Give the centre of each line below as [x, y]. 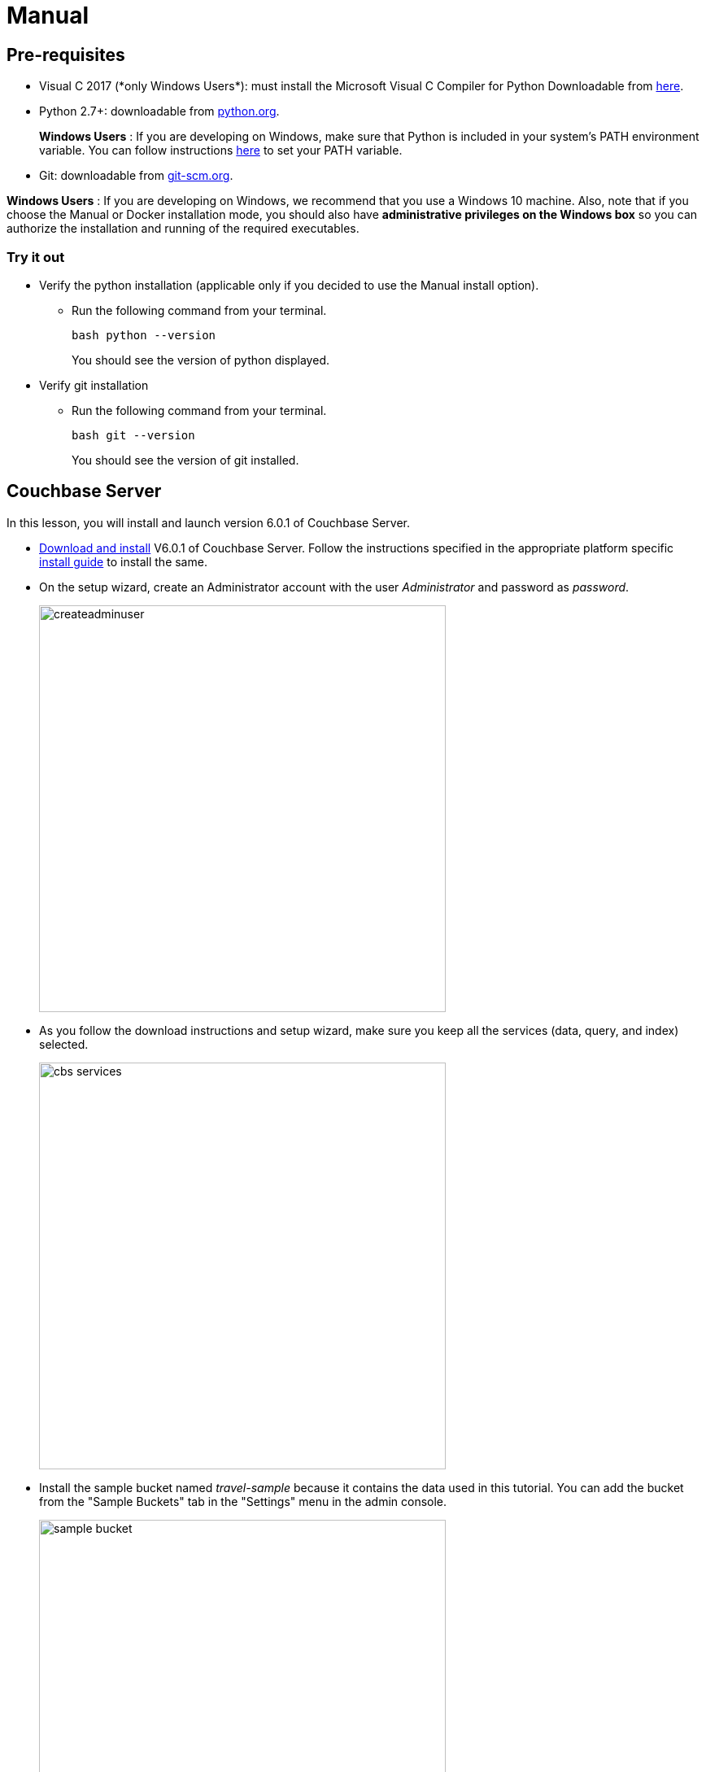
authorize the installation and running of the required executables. [183, 229]
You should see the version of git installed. [185, 460]
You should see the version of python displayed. [200, 360]
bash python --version [144, 335]
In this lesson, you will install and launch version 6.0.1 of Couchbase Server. [209, 522]
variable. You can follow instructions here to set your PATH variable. [221, 151]
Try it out [36, 257]
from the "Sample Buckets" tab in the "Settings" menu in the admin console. [243, 1501]
